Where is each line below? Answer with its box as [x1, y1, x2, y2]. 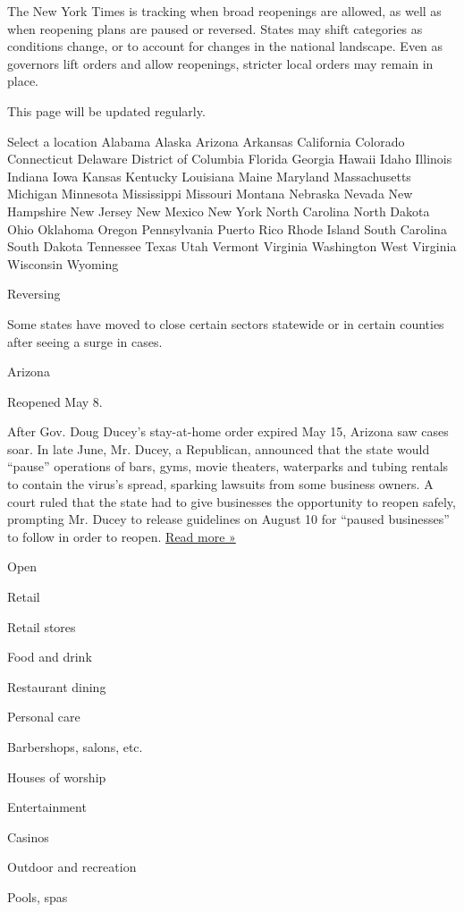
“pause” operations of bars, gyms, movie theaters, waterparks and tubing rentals [7, 457, 449, 476]
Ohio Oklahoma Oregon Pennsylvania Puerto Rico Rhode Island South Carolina [7, 219, 447, 238]
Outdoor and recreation [7, 857, 137, 876]
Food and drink [7, 647, 92, 666]
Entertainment [7, 798, 87, 816]
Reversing [7, 284, 61, 303]
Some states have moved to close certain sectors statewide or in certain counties [7, 314, 444, 333]
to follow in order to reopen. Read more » [7, 527, 236, 545]
